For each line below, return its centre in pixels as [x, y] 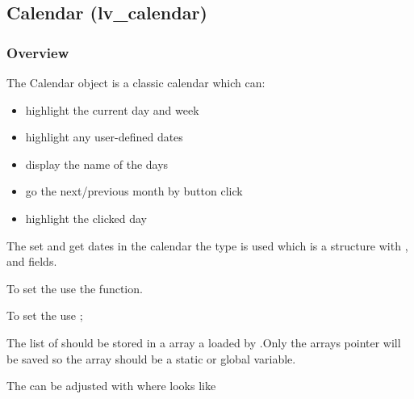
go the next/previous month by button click [134, 191]
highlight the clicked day [86, 218]
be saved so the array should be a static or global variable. [151, 358]
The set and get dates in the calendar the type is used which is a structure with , [207, 245]
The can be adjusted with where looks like [111, 386]
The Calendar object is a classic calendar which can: [136, 82]
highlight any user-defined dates [104, 137]
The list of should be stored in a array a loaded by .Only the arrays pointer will [204, 342]
